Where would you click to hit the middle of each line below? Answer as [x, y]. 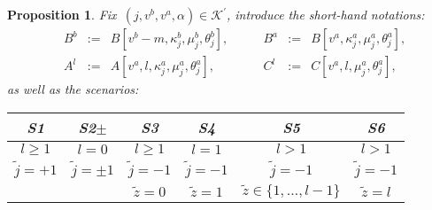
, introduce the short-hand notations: [326, 14]
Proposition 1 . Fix [62, 14]
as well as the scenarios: [73, 89]
